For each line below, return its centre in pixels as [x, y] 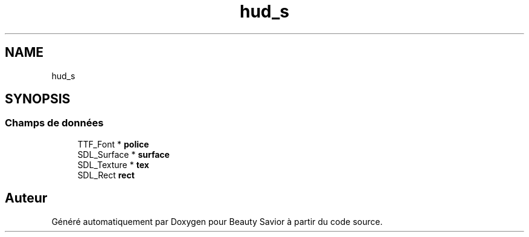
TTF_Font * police [113, 144]
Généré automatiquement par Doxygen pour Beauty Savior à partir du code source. [217, 221]
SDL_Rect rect [106, 175]
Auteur [26, 198]
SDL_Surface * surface [123, 154]
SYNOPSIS [38, 99]
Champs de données [54, 123]
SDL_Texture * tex [113, 164]
